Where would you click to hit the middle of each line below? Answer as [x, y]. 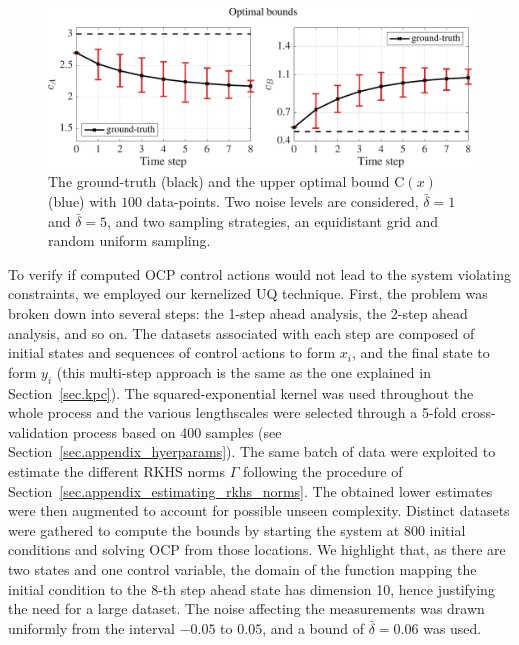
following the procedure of [322, 470]
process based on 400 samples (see [177, 431]
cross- [478, 412]
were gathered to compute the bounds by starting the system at [204, 529]
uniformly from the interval [91, 627]
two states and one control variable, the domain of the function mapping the [242, 568]
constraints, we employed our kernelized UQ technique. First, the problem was [248, 293]
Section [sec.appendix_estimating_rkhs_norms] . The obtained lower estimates [250, 490]
